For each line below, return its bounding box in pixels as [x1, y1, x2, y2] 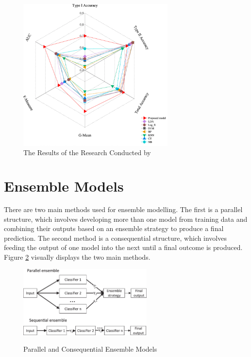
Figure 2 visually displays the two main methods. [4, 252, 151, 262]
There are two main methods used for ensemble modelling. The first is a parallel [4, 204, 243, 214]
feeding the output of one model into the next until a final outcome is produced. [4, 242, 243, 252]
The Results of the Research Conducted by [23, 147, 151, 158]
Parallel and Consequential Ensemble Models [23, 343, 157, 354]
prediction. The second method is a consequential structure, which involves [4, 232, 227, 243]
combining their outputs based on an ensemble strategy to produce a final [4, 223, 224, 233]
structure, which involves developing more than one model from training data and [4, 214, 248, 224]
